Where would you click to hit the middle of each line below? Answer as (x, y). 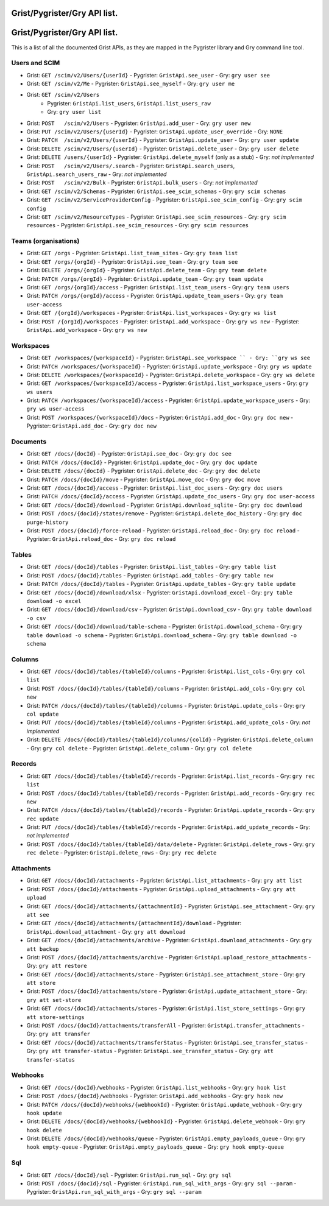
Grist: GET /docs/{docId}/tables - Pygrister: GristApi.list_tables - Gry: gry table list (151, 567)
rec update (43, 819)
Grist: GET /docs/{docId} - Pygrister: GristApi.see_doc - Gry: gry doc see (129, 454)
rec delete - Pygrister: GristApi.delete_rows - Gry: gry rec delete (122, 853)
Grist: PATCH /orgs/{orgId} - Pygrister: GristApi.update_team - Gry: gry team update (145, 279)
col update (43, 714)
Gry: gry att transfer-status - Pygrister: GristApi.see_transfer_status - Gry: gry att (150, 1051)
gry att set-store (54, 1000)
